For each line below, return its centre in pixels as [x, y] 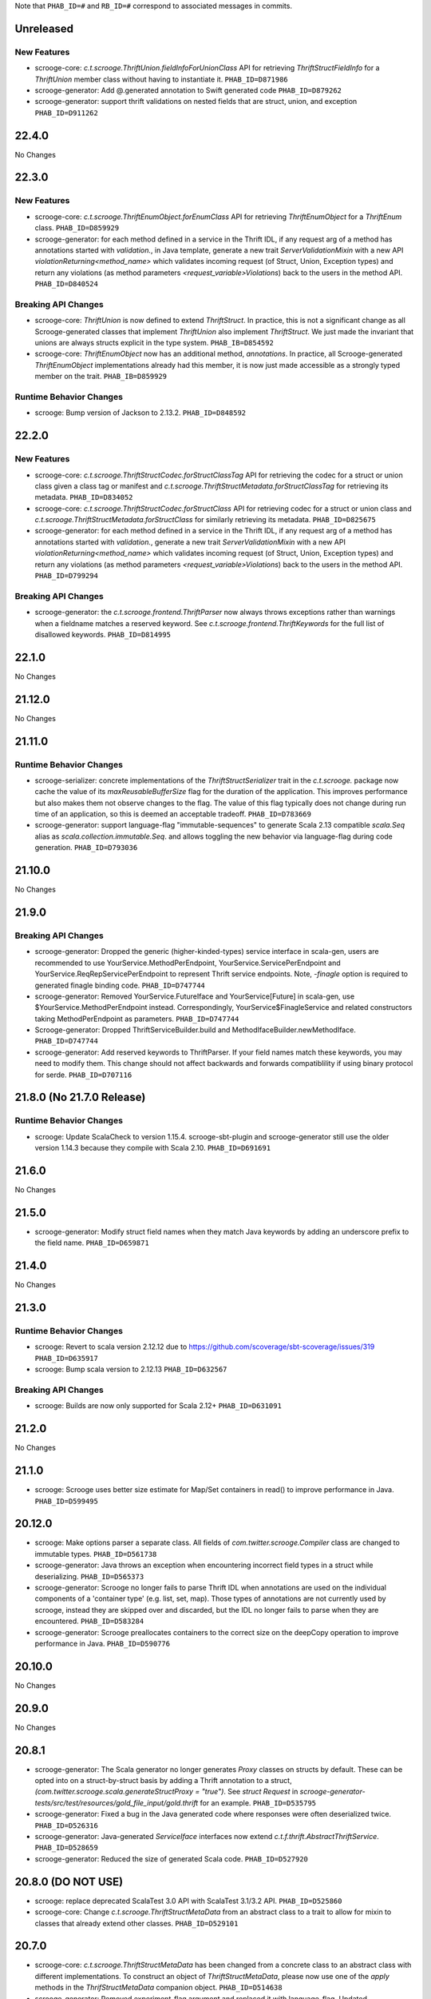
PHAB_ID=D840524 [67, 284]
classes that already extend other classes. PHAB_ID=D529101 [136, 1923]
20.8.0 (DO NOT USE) [69, 1882]
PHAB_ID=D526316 [67, 1825]
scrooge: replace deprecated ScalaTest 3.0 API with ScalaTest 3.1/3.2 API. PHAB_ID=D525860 [188, 1901]
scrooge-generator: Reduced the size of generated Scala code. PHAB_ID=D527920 [172, 1858]
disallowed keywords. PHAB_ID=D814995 [103, 634]
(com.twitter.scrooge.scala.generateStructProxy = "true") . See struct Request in [166, 1792]
